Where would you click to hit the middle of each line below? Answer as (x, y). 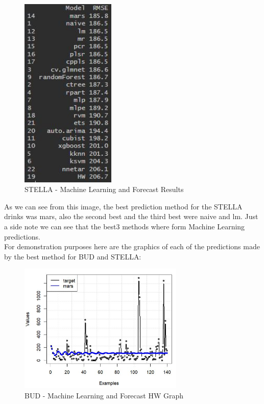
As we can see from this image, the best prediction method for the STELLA (123, 206)
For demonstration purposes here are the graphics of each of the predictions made (132, 246)
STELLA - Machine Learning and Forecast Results (104, 189)
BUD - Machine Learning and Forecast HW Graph (104, 395)
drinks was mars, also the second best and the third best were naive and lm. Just (131, 216)
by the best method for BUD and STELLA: (73, 256)
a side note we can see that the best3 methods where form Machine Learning (125, 226)
